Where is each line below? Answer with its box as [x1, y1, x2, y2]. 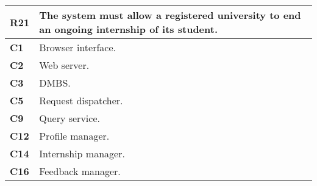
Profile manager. [39, 129, 110, 143]
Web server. [39, 58, 90, 72]
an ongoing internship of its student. [39, 22, 218, 36]
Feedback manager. [39, 164, 121, 178]
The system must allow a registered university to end [39, 8, 301, 22]
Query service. [39, 111, 100, 125]
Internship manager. [39, 146, 125, 160]
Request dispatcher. [39, 93, 123, 107]
